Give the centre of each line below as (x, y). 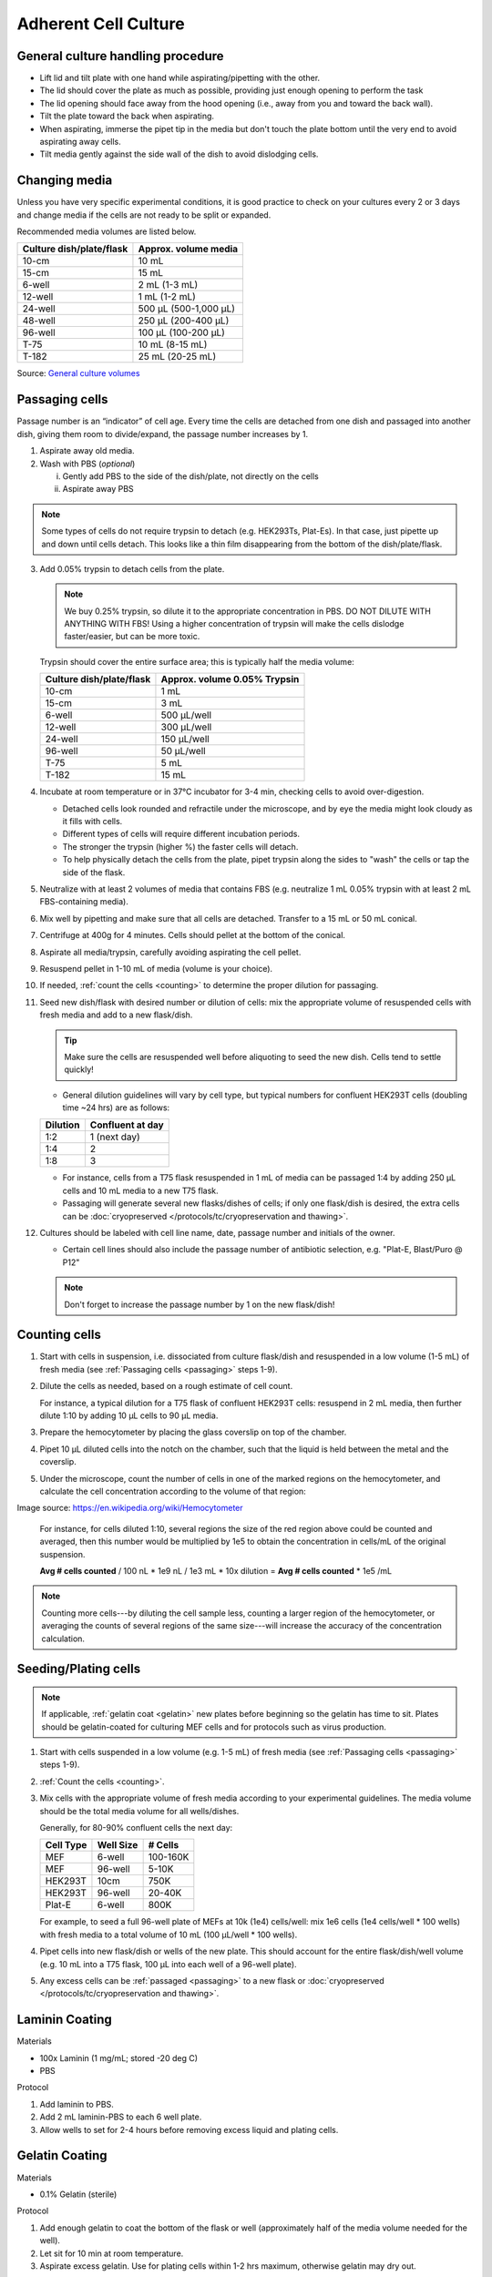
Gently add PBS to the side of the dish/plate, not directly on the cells (190, 476)
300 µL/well (186, 727)
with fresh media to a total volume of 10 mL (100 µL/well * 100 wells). (169, 1935)
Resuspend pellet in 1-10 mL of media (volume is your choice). (156, 968)
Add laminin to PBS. (77, 2104)
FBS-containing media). (84, 902)
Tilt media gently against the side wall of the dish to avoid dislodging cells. (179, 154)
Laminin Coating (65, 2020)
